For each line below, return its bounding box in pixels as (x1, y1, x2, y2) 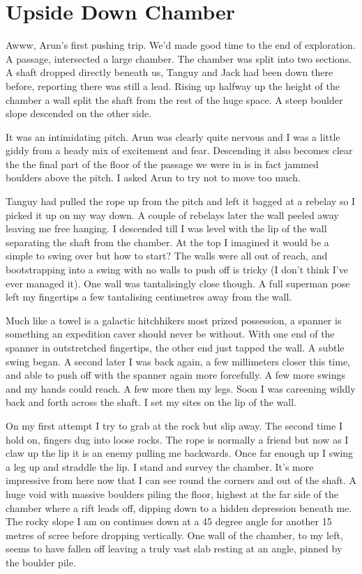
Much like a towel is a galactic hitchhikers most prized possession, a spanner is (6, 312, 342, 327)
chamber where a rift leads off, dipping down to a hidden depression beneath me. (6, 500, 352, 515)
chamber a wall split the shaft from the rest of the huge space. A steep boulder (6, 92, 343, 107)
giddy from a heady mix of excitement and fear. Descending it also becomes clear (6, 143, 353, 158)
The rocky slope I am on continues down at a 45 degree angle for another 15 (6, 514, 332, 529)
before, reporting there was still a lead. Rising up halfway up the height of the (6, 78, 340, 93)
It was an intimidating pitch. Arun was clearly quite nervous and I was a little (6, 129, 340, 144)
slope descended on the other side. (6, 106, 152, 121)
